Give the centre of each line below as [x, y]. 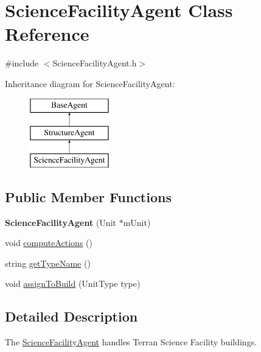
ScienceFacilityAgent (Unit [61, 222]
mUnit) [137, 222]
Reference [47, 34]
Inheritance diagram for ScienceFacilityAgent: [90, 83]
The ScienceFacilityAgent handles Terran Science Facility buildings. [131, 342]
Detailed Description [71, 316]
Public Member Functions [88, 196]
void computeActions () [49, 243]
